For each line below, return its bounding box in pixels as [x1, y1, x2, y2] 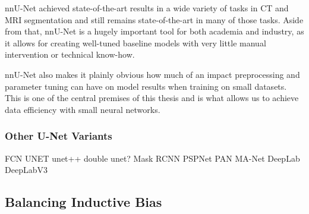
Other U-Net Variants [5, 128, 112, 143]
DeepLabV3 [5, 163, 48, 176]
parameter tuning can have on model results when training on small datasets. [5, 80, 287, 92]
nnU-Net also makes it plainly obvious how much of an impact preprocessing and [5, 68, 300, 80]
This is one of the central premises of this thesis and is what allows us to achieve [5, 92, 299, 104]
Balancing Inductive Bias [5, 193, 162, 211]
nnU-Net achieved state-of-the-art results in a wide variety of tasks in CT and [5, 2, 289, 14]
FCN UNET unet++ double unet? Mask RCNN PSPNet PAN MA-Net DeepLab [5, 152, 300, 164]
